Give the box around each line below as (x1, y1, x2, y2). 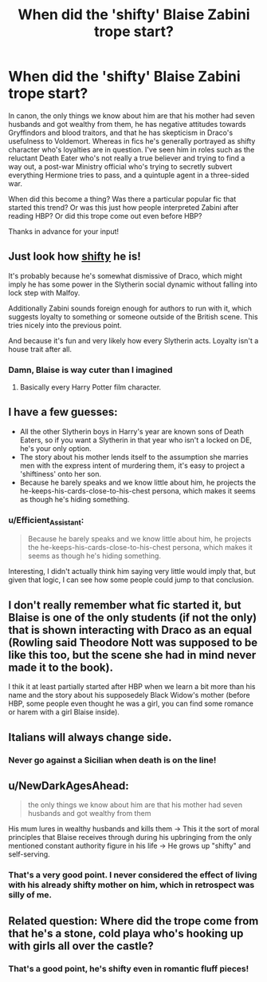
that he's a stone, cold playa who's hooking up (8, 926, 244, 940)
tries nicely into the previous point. (8, 320, 122, 330)
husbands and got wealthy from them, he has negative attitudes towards (8, 119, 246, 129)
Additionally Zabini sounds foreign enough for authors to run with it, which (8, 303, 253, 313)
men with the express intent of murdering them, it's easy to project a (19, 461, 245, 470)
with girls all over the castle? (8, 939, 154, 952)
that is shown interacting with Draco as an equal (8, 623, 253, 636)
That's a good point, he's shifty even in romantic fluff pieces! (8, 963, 249, 974)
